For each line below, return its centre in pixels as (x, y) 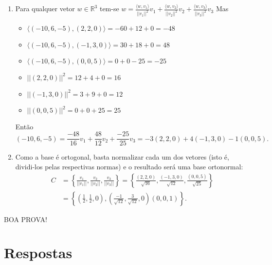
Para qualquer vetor (45, 9)
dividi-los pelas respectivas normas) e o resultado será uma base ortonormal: (129, 166)
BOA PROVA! (26, 219)
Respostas (38, 253)
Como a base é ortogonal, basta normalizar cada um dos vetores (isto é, (122, 157)
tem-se (109, 9)
